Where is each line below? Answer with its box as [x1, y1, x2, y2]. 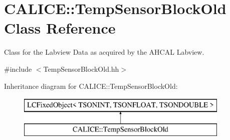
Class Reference [4, 18, 116, 38]
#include [4, 63, 32, 74]
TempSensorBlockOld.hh [43, 63, 119, 74]
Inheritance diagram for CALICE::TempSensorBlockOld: [4, 80, 178, 91]
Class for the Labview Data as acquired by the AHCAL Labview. [4, 47, 204, 57]
